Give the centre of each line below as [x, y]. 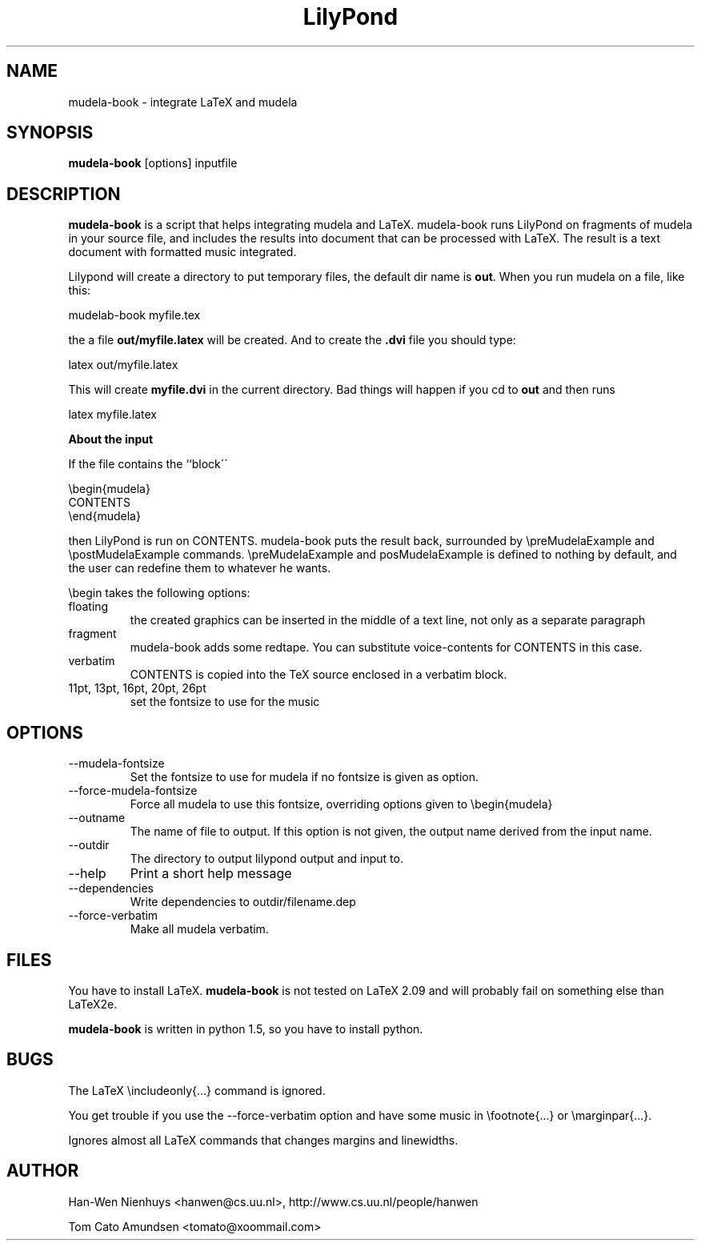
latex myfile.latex [112, 415]
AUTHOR [43, 1171]
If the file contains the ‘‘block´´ [148, 464]
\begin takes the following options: [159, 593]
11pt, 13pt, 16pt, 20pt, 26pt [137, 688]
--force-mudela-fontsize [133, 791]
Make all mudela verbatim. [199, 929]
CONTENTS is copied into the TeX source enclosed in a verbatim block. [318, 675]
